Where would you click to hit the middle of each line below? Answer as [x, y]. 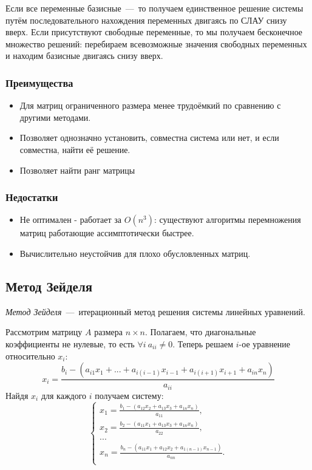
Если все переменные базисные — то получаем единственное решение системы [154, 8]
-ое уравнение [265, 343]
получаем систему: [129, 395]
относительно [30, 356]
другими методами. [55, 117]
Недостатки [32, 197]
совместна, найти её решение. [75, 149]
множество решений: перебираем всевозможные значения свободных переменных [156, 43]
